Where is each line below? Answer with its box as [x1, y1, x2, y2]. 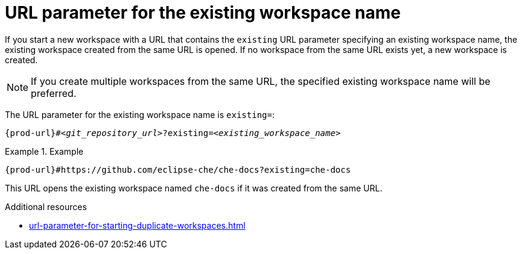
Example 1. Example [5, 146, 84, 156]
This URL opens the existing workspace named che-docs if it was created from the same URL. [5, 182, 383, 193]
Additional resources [5, 201, 87, 212]
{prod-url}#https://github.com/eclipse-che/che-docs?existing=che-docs [5, 164, 351, 175]
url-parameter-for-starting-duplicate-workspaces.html [29, 220, 246, 231]
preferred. [31, 87, 77, 99]
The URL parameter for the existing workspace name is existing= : [5, 109, 275, 120]
